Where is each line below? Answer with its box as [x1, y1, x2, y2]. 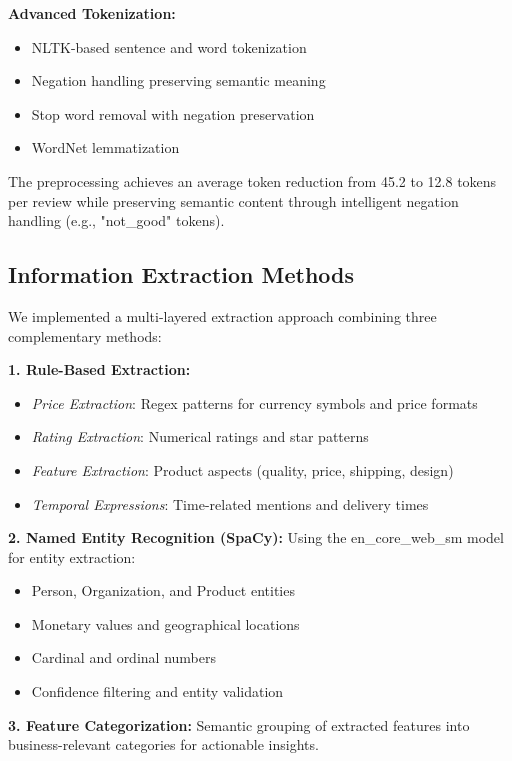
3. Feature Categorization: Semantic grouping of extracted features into [8, 714, 470, 735]
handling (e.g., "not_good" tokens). [8, 210, 225, 231]
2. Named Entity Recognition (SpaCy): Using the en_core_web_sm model [8, 527, 504, 548]
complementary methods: [8, 325, 162, 346]
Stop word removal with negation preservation [31, 103, 315, 124]
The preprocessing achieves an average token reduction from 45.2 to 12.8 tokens [8, 170, 497, 191]
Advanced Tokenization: [8, 3, 176, 23]
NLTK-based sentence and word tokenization [31, 36, 307, 57]
